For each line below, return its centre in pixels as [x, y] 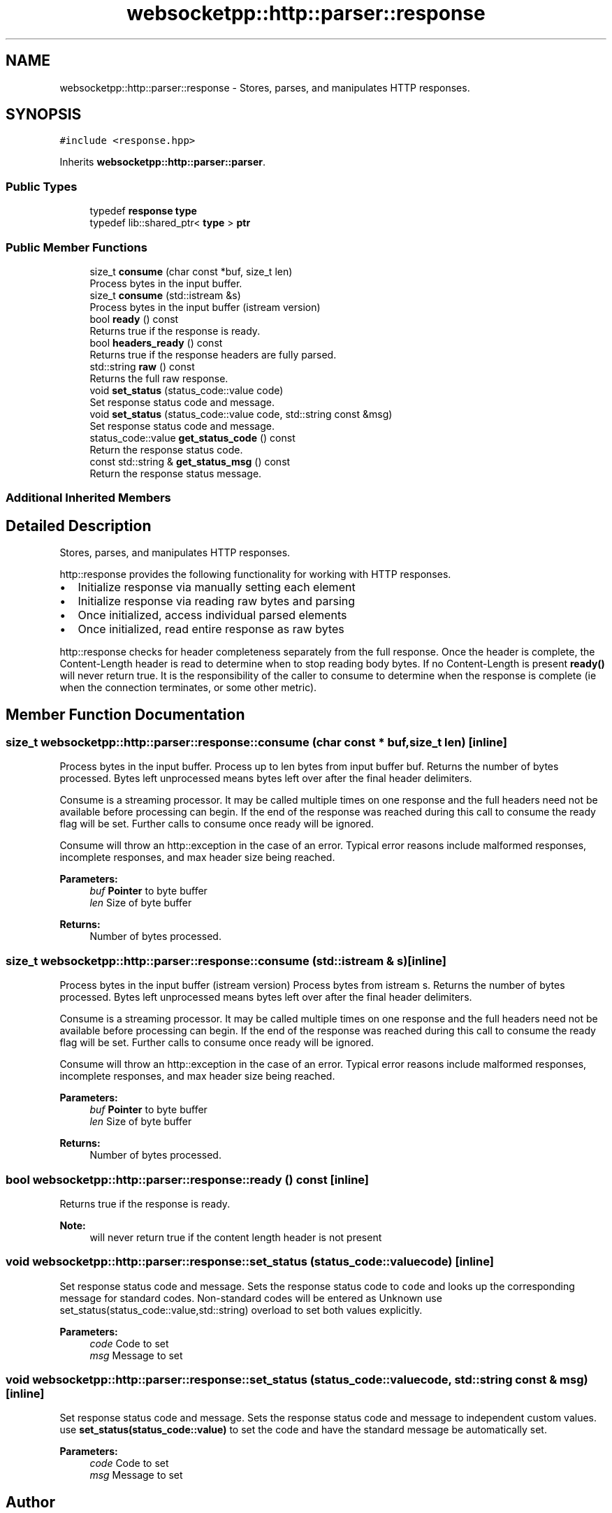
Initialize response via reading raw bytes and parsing [217, 601]
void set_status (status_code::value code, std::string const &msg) [241, 414]
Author [30, 1502]
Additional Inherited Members [88, 498]
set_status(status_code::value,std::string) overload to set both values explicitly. [241, 1310]
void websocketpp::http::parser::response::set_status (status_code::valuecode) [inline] [250, 1262]
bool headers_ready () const [156, 342]
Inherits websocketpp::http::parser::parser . [162, 162]
